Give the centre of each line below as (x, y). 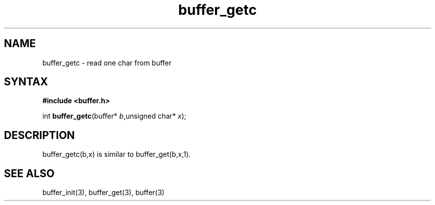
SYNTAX (26, 82)
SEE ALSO (29, 173)
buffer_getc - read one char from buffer (107, 63)
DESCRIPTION (39, 135)
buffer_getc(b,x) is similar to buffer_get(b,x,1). (116, 154)
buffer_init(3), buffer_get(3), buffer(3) (104, 193)
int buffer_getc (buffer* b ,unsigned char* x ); (114, 116)
